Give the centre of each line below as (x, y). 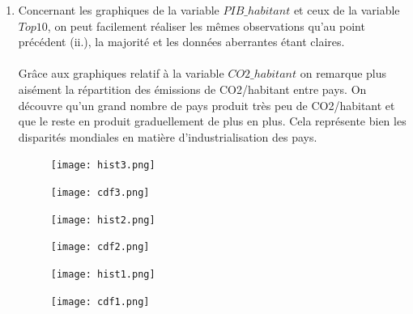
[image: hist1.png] (103, 274)
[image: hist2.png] (103, 220)
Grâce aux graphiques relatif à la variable (121, 73)
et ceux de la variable (347, 10)
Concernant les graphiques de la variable (119, 10)
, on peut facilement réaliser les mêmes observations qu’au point (206, 25)
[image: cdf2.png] (100, 247)
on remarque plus (343, 73)
